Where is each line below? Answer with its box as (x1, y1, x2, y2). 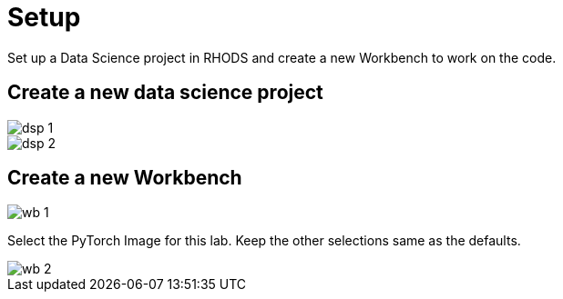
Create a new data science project (7, 81, 323, 105)
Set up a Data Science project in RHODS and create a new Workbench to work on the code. (7, 49, 557, 65)
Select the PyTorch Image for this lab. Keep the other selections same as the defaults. (7, 233, 521, 249)
